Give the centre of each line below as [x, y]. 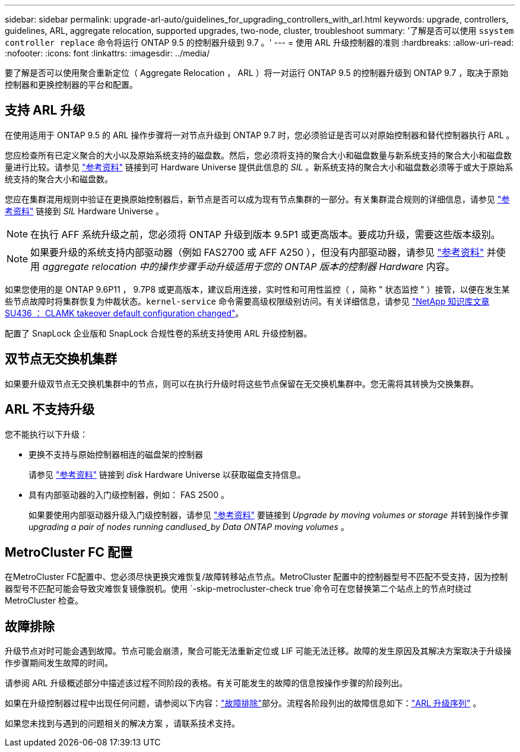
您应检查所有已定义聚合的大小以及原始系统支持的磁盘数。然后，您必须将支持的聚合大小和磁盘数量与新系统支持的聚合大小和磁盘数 [258, 155]
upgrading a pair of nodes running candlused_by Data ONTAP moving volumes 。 [189, 526]
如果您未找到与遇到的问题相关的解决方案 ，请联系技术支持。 [122, 724]
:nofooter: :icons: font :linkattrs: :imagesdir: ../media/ [107, 53]
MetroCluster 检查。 [44, 601]
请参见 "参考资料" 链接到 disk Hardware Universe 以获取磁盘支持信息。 [167, 474]
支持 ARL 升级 [45, 110]
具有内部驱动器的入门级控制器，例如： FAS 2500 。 [129, 494]
